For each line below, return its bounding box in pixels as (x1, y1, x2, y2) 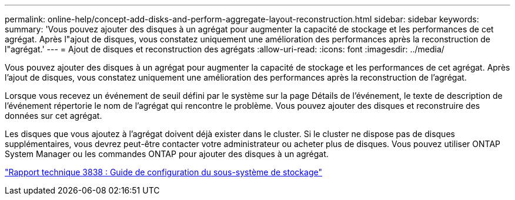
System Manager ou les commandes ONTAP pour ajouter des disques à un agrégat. (5, 149, 329, 159)
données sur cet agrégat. (5, 111, 102, 121)
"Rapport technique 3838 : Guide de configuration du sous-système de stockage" (5, 167, 322, 177)
